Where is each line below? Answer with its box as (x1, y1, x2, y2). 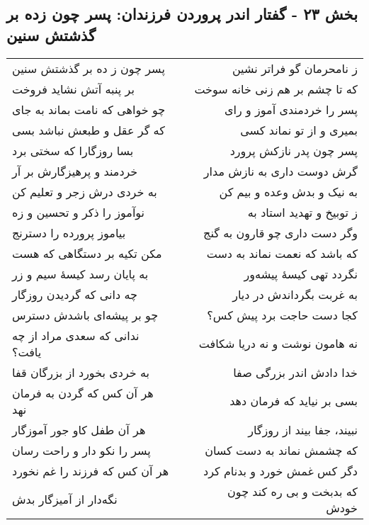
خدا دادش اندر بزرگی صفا (233, 363, 358, 380)
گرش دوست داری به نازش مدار (203, 162, 358, 179)
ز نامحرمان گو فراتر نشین (232, 60, 358, 77)
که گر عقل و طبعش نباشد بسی (12, 121, 165, 138)
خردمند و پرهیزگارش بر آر (12, 162, 138, 179)
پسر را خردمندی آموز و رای (225, 101, 358, 118)
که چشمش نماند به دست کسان (205, 441, 358, 458)
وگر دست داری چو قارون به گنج (203, 224, 358, 241)
